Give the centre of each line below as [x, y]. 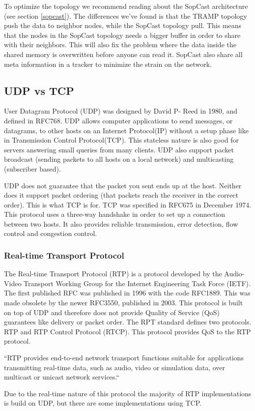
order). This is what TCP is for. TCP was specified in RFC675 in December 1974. [128, 204]
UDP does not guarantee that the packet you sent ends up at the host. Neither [123, 185]
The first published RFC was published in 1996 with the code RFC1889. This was [127, 293]
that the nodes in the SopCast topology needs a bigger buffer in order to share [122, 35]
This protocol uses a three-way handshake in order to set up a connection [115, 214]
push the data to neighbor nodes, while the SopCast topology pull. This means [123, 25]
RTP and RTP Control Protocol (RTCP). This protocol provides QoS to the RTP [127, 331]
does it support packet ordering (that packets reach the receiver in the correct [121, 195]
